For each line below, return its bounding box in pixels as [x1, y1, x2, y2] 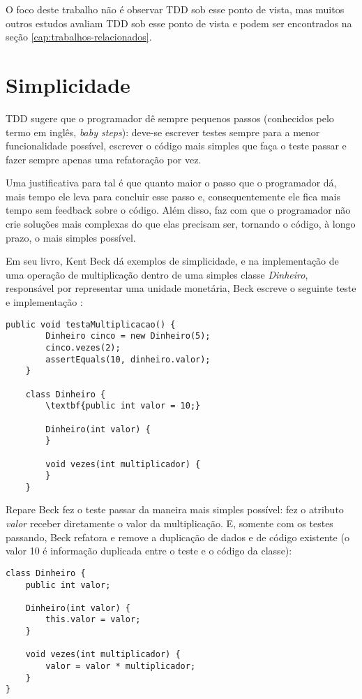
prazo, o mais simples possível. [6, 230, 136, 244]
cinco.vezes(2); [45, 342, 121, 353]
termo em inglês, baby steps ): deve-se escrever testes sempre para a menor [6, 124, 320, 139]
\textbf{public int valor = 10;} [45, 401, 201, 411]
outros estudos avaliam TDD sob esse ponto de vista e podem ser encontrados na [6, 15, 352, 30]
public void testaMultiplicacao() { [6, 319, 176, 330]
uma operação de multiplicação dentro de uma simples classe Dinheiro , [6, 267, 308, 281]
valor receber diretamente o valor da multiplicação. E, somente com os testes [6, 516, 333, 531]
